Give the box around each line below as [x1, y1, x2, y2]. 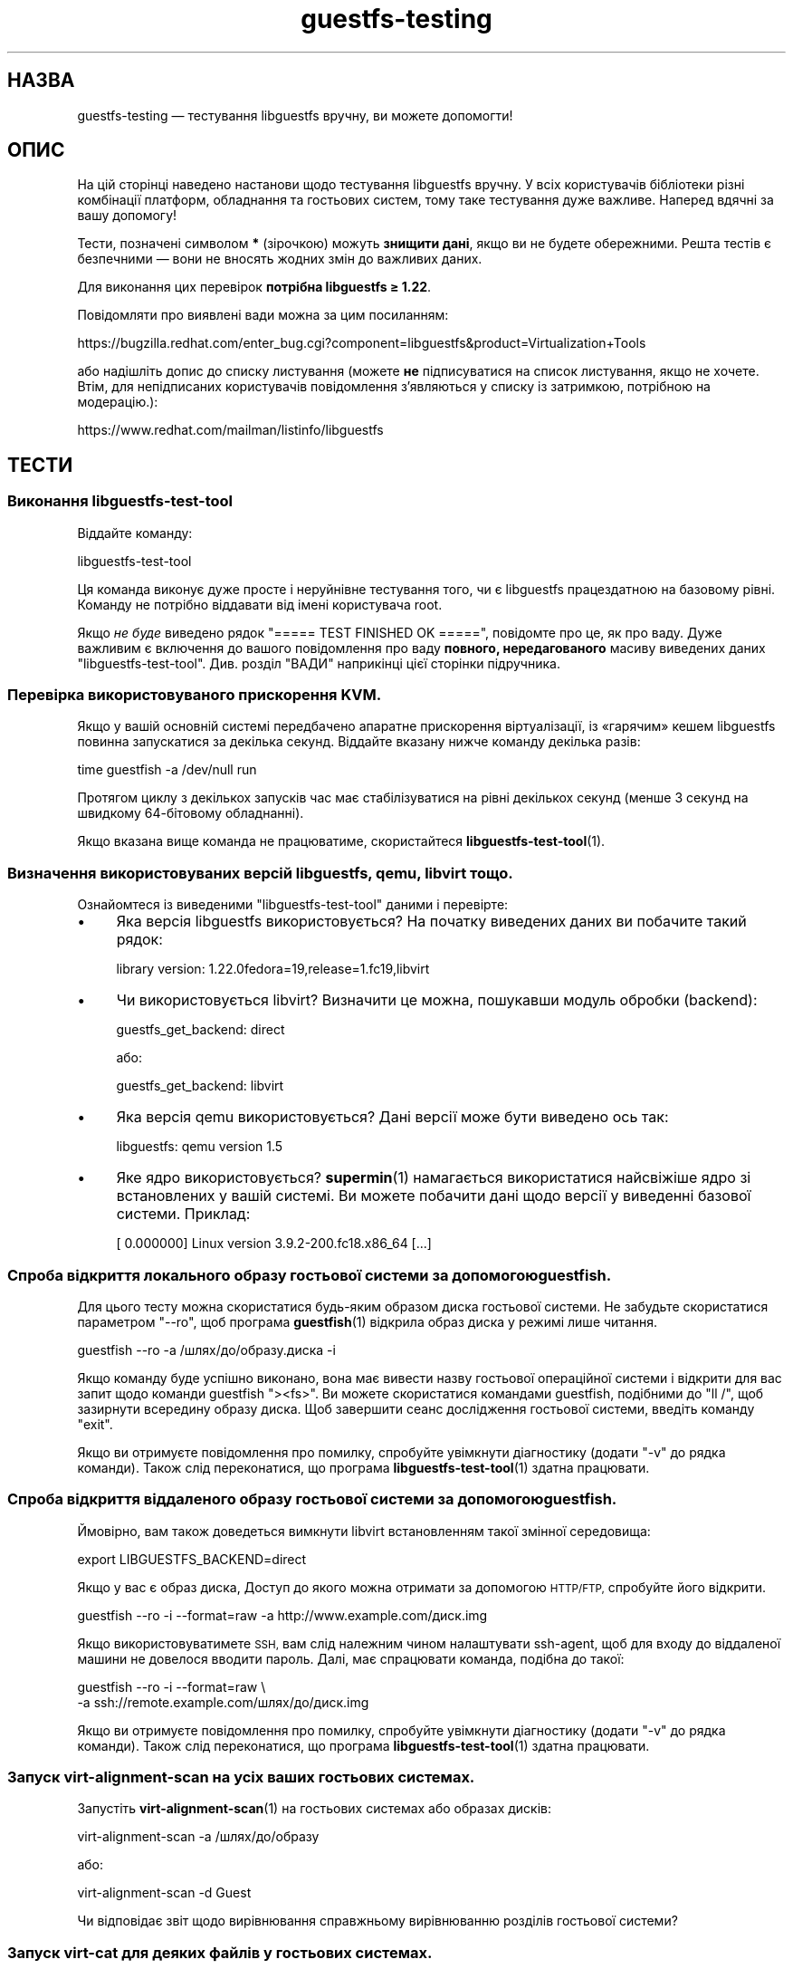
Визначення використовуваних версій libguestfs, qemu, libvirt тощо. [7, 863, 513, 882]
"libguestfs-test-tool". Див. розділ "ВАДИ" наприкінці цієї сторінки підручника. [77, 655, 560, 671]
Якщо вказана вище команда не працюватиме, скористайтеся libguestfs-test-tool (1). [77, 833, 606, 850]
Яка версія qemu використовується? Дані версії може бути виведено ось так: [116, 1108, 669, 1127]
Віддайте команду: [77, 524, 193, 541]
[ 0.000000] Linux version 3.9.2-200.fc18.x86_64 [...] [116, 1235, 432, 1252]
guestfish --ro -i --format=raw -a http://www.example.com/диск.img [77, 1607, 488, 1623]
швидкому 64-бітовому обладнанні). [77, 805, 304, 821]
